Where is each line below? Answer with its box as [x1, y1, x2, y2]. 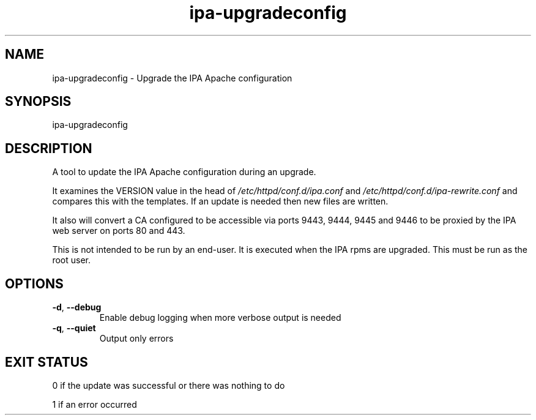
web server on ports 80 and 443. [52, 225, 185, 236]
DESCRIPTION [5, 140, 92, 156]
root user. [52, 255, 91, 266]
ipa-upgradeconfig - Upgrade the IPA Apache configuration [52, 72, 292, 83]
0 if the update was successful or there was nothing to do [52, 380, 285, 391]
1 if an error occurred [52, 399, 137, 410]
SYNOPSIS [5, 94, 72, 110]
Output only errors [99, 333, 174, 344]
